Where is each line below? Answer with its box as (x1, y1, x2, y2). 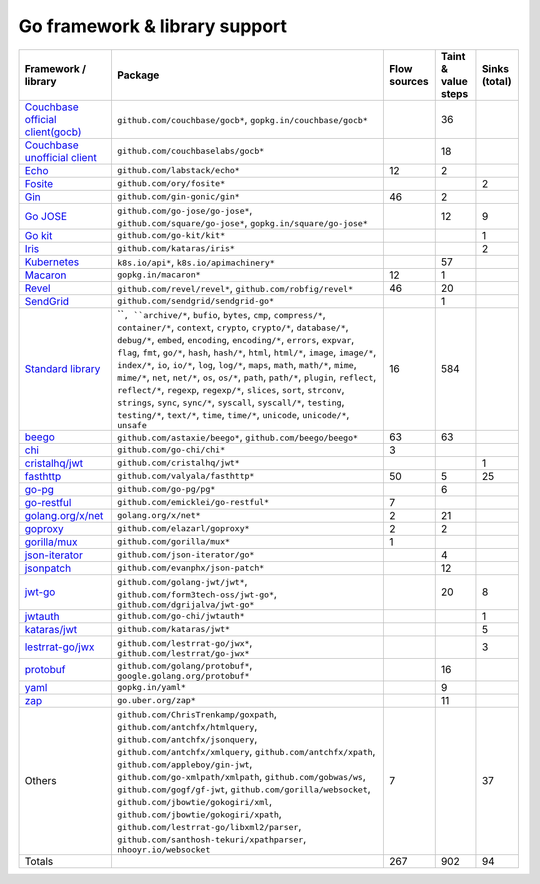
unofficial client (24, 150, 97, 164)
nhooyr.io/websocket (116, 844, 211, 855)
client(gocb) (24, 125, 82, 139)
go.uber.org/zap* (116, 695, 197, 706)
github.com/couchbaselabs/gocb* (116, 146, 265, 157)
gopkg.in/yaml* (116, 682, 187, 693)
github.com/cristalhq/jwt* (116, 458, 240, 469)
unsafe (116, 420, 147, 430)
